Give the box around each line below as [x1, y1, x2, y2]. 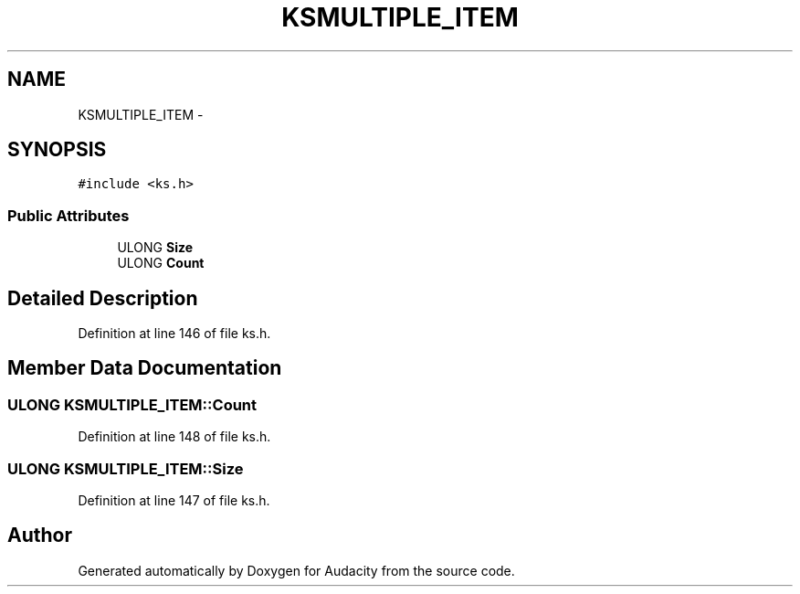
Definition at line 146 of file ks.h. [78, 325, 271, 342]
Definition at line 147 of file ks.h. [78, 493, 270, 508]
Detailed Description [7, 286, 198, 310]
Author [7, 524, 72, 547]
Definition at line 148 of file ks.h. [78, 429, 271, 445]
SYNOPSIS [7, 138, 107, 162]
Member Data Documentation [7, 356, 282, 380]
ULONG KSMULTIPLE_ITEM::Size [7, 459, 244, 478]
